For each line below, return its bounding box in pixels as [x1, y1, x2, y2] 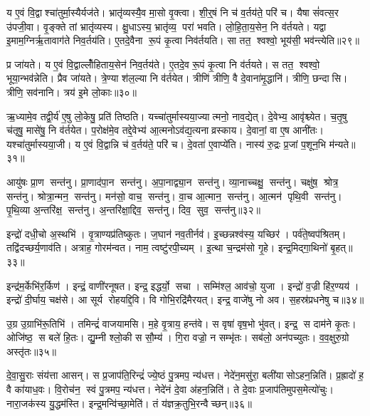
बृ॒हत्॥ [330, 240, 353, 255]
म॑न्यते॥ [329, 136, 356, 151]
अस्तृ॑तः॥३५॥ [6, 343, 56, 358]
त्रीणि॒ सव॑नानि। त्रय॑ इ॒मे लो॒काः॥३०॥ [6, 84, 137, 99]
